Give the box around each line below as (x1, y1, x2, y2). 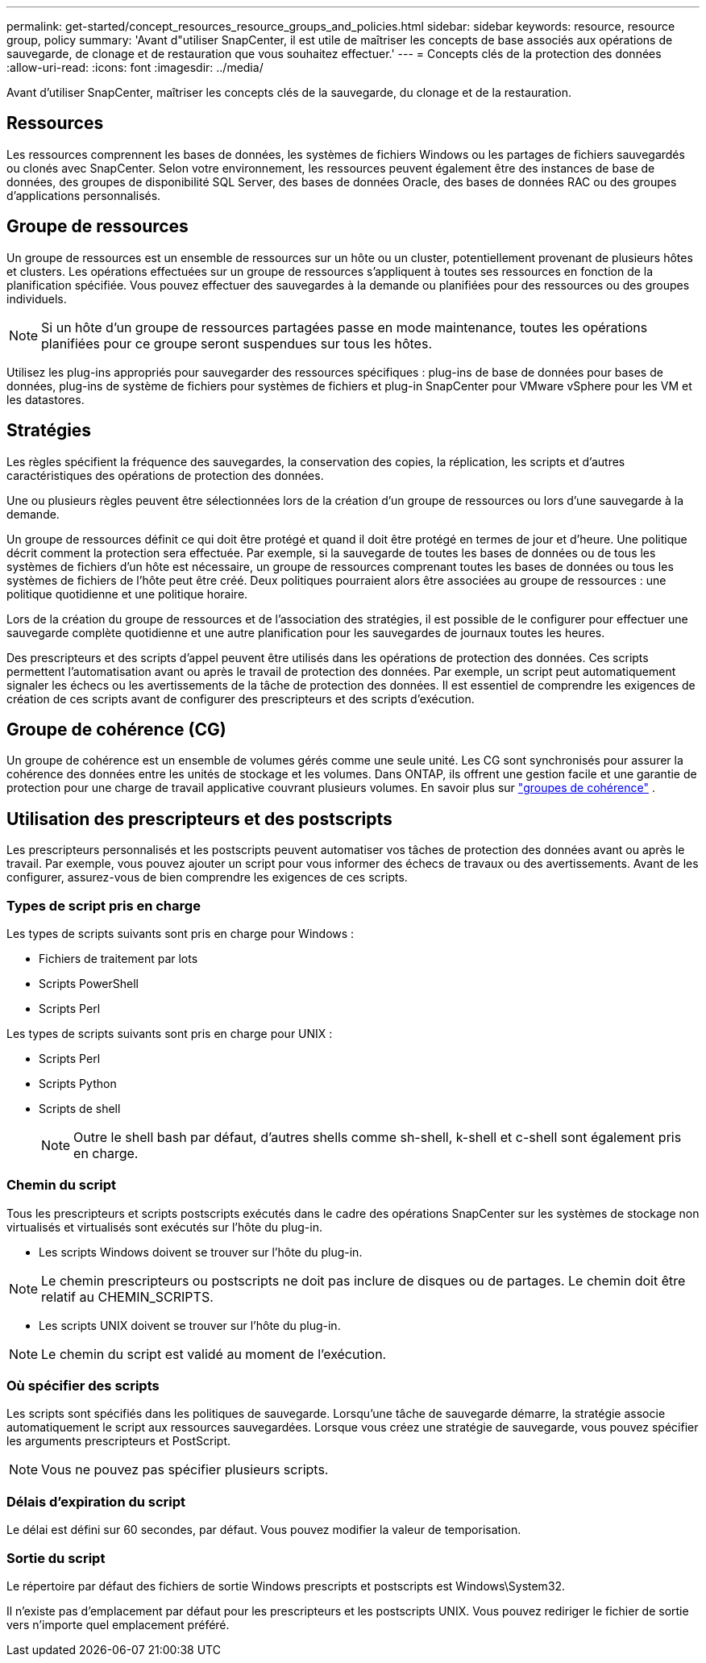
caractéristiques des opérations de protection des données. (6, 468, 324, 482)
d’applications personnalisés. (6, 188, 161, 202)
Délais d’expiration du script (6, 1493, 186, 1510)
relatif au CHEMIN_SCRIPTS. (41, 1288, 214, 1305)
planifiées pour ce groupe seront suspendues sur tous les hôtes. (41, 335, 432, 352)
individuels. (6, 291, 67, 306)
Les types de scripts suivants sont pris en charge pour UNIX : (6, 1026, 333, 1040)
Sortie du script (6, 1549, 106, 1566)
